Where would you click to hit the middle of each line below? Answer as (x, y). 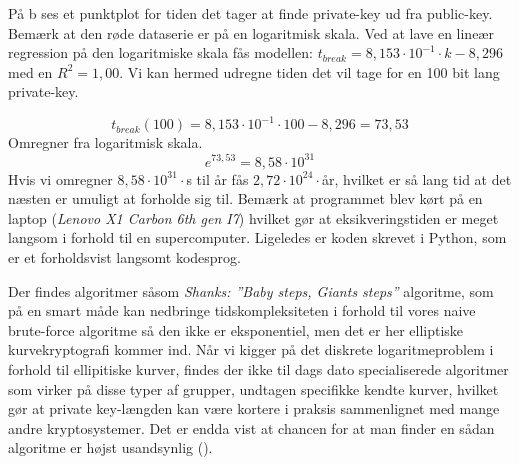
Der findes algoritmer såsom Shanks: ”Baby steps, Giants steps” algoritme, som (251, 290)
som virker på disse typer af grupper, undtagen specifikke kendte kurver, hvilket (253, 388)
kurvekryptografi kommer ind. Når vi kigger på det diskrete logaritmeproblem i (251, 349)
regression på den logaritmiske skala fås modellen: (160, 52)
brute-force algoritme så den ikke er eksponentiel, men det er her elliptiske (236, 329)
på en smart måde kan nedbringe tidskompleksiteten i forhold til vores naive (242, 310)
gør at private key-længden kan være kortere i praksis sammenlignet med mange (254, 408)
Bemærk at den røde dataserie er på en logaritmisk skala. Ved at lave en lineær (251, 32)
